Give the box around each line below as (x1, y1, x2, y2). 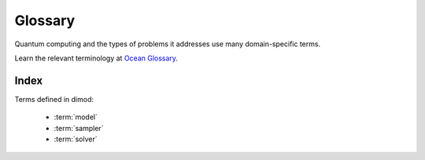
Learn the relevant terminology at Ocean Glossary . (14, 53, 179, 63)
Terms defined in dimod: (14, 94, 94, 104)
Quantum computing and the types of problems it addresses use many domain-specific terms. (14, 39, 321, 49)
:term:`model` (54, 112, 98, 122)
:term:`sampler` (54, 123, 104, 133)
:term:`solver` (54, 134, 98, 144)
